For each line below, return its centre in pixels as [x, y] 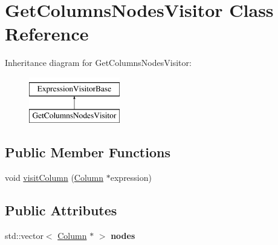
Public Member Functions [88, 152]
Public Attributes [61, 210]
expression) [131, 178]
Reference [47, 34]
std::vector [24, 236]
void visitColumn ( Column [54, 178]
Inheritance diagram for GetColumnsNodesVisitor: [98, 63]
